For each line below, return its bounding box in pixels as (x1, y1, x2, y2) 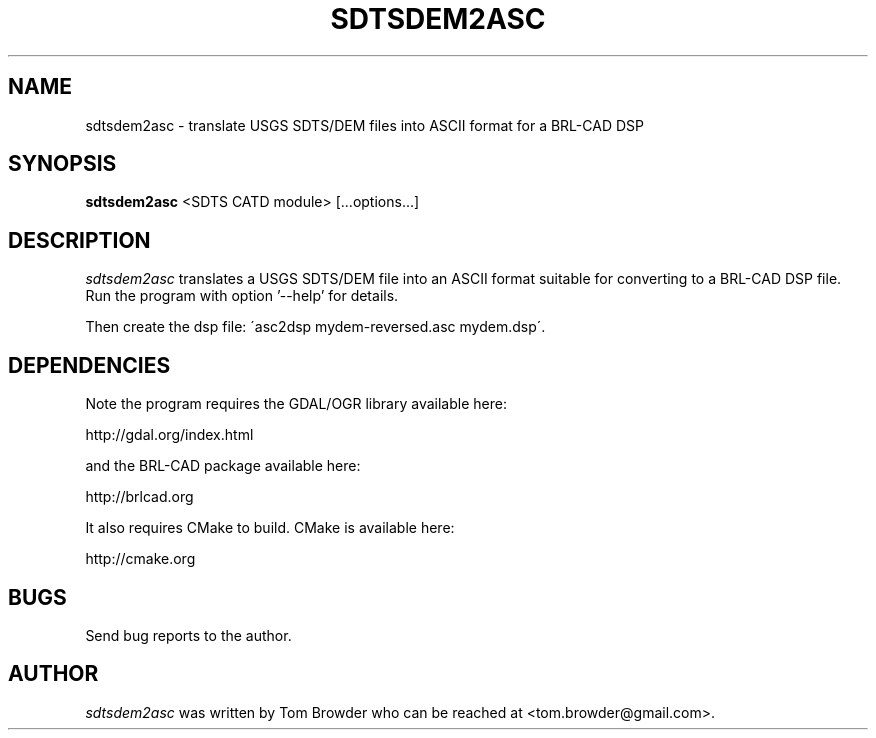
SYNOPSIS (8, 151, 117, 177)
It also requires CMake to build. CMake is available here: (85, 519, 455, 537)
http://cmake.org (85, 550, 196, 568)
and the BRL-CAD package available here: (85, 457, 361, 475)
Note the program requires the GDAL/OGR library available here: (85, 395, 507, 413)
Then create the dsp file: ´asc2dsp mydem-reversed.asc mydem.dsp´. (85, 318, 546, 336)
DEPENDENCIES (8, 352, 171, 378)
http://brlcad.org (85, 488, 194, 506)
